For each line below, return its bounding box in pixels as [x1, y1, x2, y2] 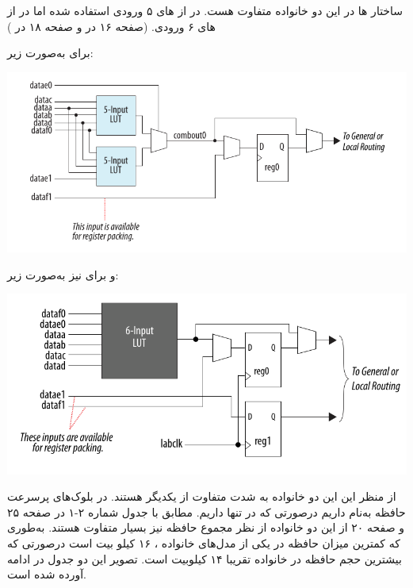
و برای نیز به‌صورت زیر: [7, 266, 119, 282]
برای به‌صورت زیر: [7, 44, 94, 61]
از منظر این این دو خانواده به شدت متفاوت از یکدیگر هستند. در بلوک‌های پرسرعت [7, 488, 396, 505]
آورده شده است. [7, 566, 86, 582]
